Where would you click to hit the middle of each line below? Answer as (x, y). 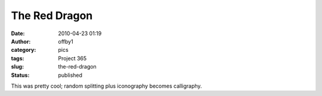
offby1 (66, 41)
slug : (17, 67)
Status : (20, 75)
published (70, 75)
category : (24, 50)
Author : (21, 41)
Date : (18, 33)
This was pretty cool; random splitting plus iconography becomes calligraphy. (106, 86)
